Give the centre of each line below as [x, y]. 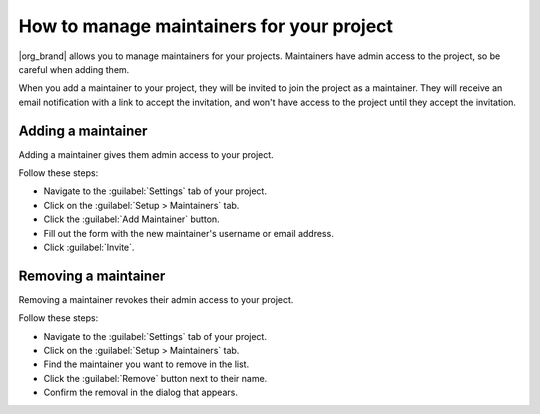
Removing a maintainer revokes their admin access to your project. [156, 299]
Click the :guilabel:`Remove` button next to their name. [155, 378]
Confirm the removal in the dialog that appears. [141, 392]
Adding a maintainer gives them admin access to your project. [146, 154]
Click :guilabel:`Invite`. [89, 247]
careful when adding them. [74, 69]
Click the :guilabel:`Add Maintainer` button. [131, 219]
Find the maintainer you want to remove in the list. [146, 364]
